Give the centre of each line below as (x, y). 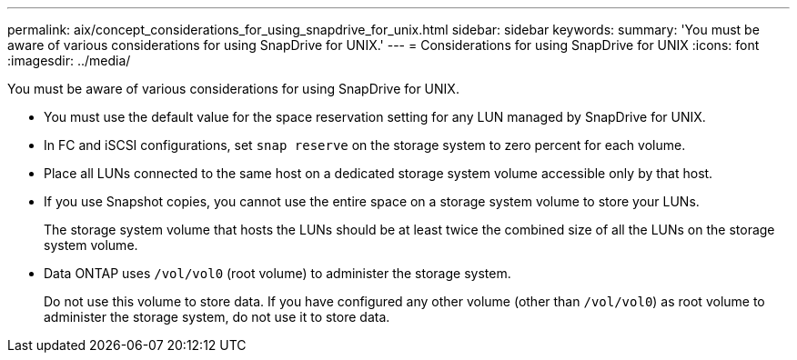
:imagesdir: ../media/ (69, 60)
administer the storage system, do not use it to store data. (217, 317)
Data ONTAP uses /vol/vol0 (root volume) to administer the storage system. (277, 273)
